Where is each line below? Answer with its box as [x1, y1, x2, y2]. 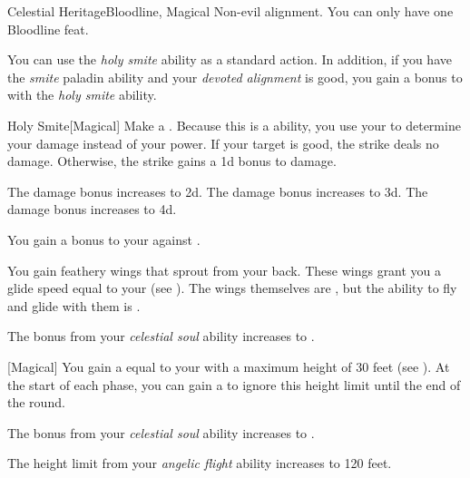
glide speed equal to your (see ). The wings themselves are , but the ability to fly [7, 278, 457, 298]
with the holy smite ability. [7, 85, 157, 104]
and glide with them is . [7, 296, 141, 315]
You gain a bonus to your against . [7, 229, 201, 249]
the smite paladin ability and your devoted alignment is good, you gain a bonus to [7, 67, 463, 86]
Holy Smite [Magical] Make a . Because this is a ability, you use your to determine [7, 115, 461, 134]
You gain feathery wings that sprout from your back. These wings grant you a [7, 260, 442, 279]
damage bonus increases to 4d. [7, 200, 177, 219]
